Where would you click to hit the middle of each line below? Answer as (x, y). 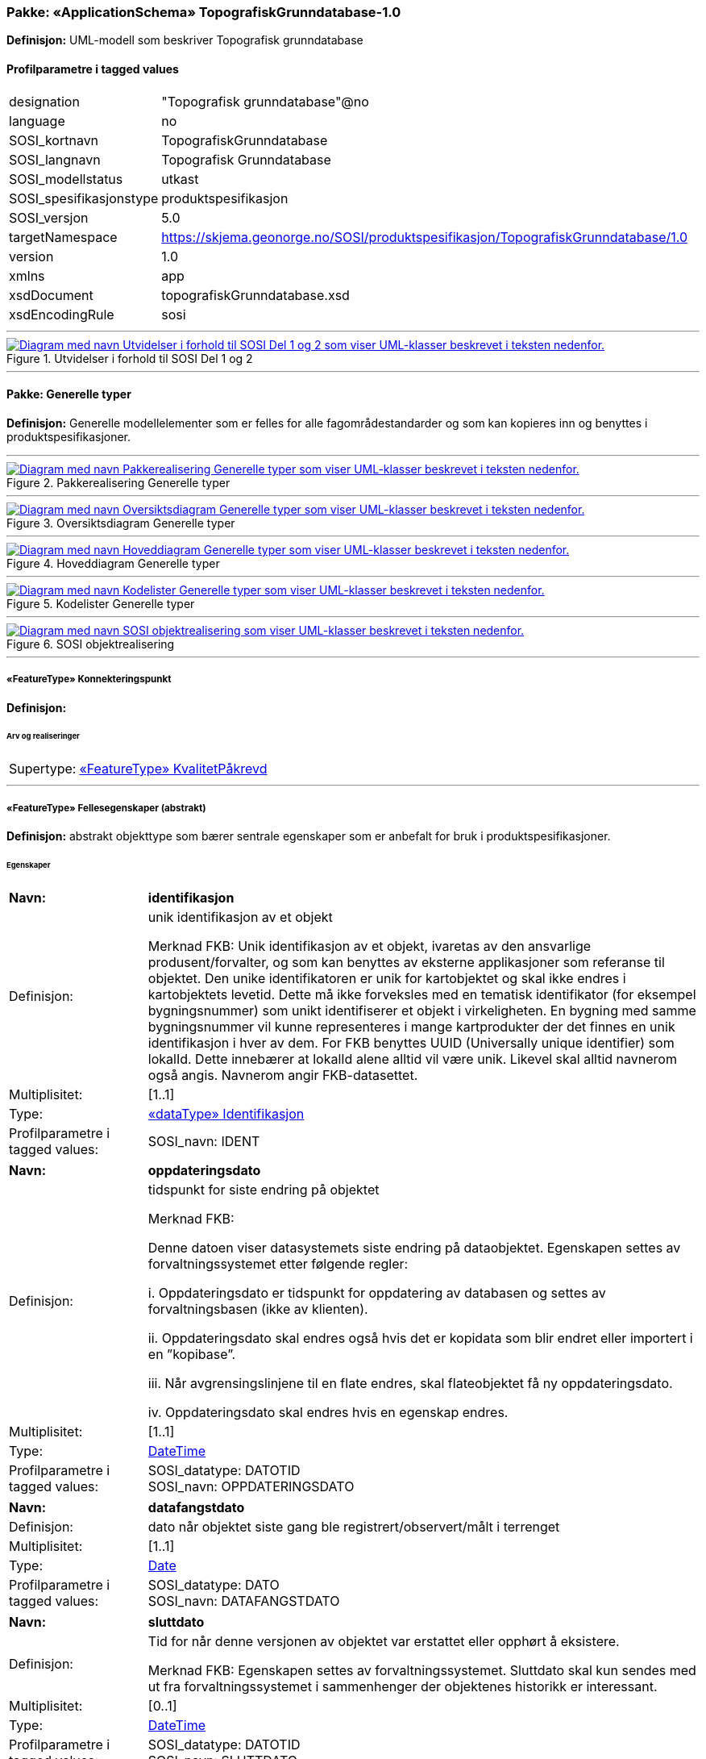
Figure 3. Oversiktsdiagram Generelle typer (121, 523)
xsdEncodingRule (62, 314)
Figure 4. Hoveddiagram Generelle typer (113, 563)
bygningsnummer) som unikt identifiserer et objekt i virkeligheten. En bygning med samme (422, 1010)
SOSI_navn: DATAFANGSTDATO (244, 1601)
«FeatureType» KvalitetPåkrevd (173, 769)
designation (44, 101)
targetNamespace (63, 237)
